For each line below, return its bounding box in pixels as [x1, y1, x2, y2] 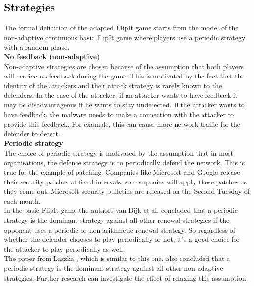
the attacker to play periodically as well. [4, 243, 125, 254]
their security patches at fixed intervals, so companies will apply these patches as [4, 176, 247, 186]
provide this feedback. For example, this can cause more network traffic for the [4, 119, 241, 129]
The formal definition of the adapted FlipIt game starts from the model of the [4, 23, 239, 33]
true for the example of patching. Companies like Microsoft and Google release [4, 167, 240, 177]
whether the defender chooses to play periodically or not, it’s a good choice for [4, 234, 240, 244]
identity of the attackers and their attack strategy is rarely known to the [4, 80, 222, 90]
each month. [4, 195, 41, 206]
